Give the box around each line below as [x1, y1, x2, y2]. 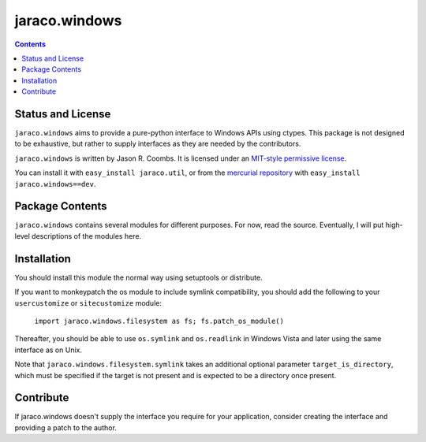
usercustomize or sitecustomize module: [14, 298, 162, 307]
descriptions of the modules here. [32, 231, 142, 240]
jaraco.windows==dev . [14, 179, 96, 188]
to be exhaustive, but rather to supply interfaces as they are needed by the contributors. [14, 139, 301, 149]
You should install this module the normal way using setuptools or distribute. [14, 273, 263, 282]
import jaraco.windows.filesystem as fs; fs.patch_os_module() [34, 316, 284, 325]
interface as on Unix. [14, 345, 83, 355]
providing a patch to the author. [14, 422, 118, 433]
